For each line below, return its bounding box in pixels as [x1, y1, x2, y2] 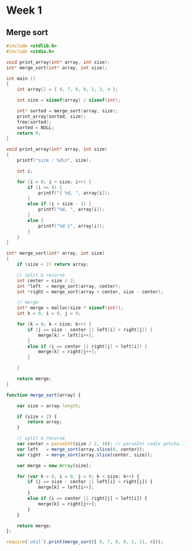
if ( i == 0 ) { [27, 184, 62, 190]
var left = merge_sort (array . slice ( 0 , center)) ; [17, 446, 145, 452]
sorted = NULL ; [17, 124, 55, 131]
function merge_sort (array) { [6, 392, 81, 398]
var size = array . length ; [17, 402, 81, 409]
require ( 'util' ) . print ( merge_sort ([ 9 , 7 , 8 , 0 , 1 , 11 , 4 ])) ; [6, 539, 163, 545]
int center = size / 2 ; [17, 278, 76, 284]
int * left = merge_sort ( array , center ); [17, 283, 121, 289]
